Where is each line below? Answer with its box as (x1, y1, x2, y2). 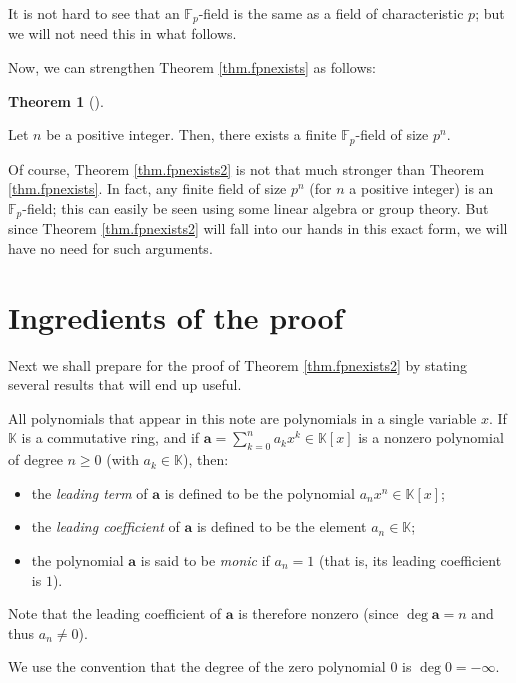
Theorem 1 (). (8, 90, 104, 111)
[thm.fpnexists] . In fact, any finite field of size (8, 178, 287, 199)
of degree (8, 449, 63, 470)
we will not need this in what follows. (8, 23, 237, 44)
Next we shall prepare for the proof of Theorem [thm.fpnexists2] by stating (8, 354, 468, 375)
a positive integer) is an (349, 178, 494, 199)
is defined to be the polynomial (164, 482, 355, 503)
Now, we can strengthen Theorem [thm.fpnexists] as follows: (8, 57, 376, 78)
